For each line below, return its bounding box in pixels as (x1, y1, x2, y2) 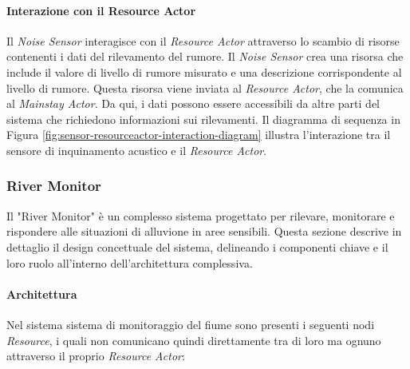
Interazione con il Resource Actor (6, 2, 196, 18)
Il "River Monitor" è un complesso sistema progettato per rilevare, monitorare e (6, 207, 395, 224)
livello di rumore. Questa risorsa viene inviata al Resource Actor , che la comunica (6, 79, 404, 96)
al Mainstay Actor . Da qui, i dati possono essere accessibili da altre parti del (6, 95, 380, 112)
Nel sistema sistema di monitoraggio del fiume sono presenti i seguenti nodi (6, 315, 375, 332)
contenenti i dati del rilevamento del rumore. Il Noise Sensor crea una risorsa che (6, 48, 404, 65)
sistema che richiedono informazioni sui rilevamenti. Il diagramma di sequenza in (6, 110, 400, 127)
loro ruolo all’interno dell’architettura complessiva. (6, 254, 253, 271)
